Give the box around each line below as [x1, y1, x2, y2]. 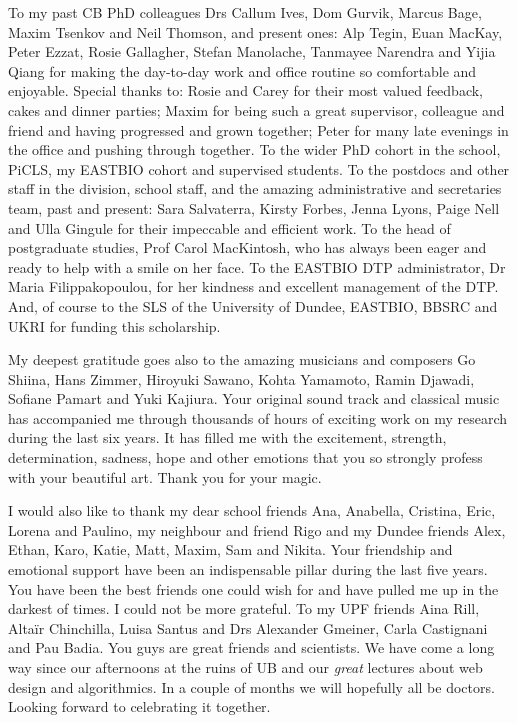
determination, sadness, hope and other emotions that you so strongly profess [8, 447, 483, 468]
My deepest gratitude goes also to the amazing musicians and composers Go [8, 349, 476, 370]
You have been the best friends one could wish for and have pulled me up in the [8, 578, 499, 599]
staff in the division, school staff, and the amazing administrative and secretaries [8, 178, 502, 199]
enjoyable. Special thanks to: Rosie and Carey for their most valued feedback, [8, 80, 483, 101]
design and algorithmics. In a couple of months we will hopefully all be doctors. [8, 676, 495, 697]
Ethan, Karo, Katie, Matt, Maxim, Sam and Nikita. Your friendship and [8, 539, 453, 560]
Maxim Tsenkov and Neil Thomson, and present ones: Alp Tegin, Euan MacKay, [8, 21, 503, 42]
